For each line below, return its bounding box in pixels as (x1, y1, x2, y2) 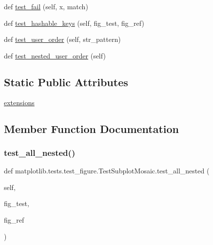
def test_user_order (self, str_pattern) (4, 34, 121, 44)
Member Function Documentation (4, 121, 179, 136)
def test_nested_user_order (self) (4, 50, 106, 60)
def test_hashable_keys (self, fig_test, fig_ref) (4, 18, 144, 28)
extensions (4, 97, 35, 107)
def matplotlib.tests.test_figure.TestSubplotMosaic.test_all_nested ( (4, 166, 210, 176)
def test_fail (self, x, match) (4, 1, 88, 11)
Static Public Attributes (4, 74, 128, 89)
